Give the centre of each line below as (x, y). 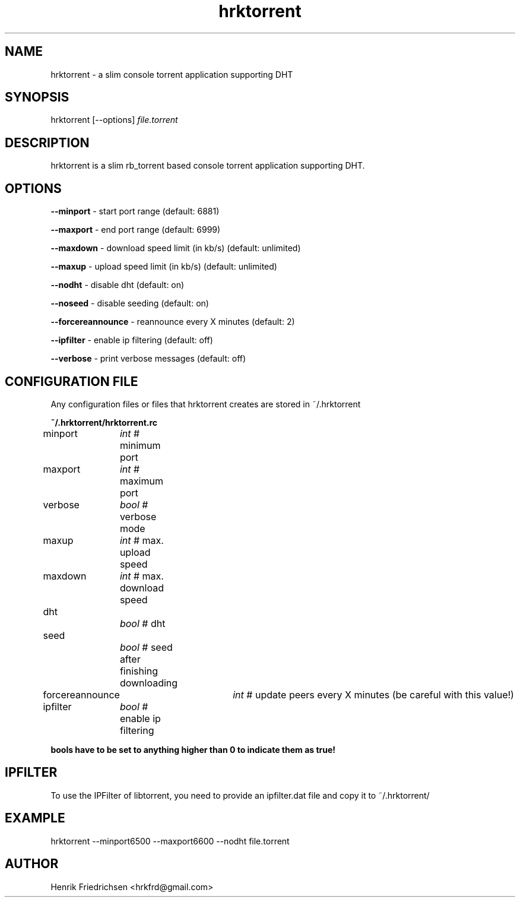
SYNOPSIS (37, 97)
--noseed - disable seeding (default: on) (130, 303)
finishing (139, 671)
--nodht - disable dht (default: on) (118, 285)
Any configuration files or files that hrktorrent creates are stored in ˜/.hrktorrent (206, 404)
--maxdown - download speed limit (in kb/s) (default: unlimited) (176, 248)
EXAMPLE (35, 818)
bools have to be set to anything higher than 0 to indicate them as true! (193, 749)
